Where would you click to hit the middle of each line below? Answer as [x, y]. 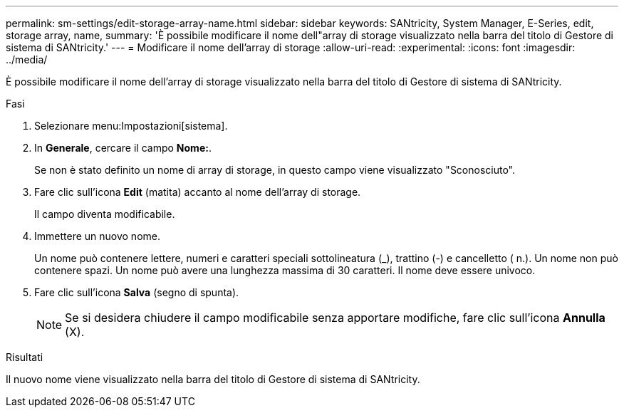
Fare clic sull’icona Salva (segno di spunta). [137, 292]
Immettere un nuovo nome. [97, 236]
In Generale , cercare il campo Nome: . [123, 148]
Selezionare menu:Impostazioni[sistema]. [131, 126]
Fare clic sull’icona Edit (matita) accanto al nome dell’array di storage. [198, 192]
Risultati [25, 357]
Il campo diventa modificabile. [105, 214]
